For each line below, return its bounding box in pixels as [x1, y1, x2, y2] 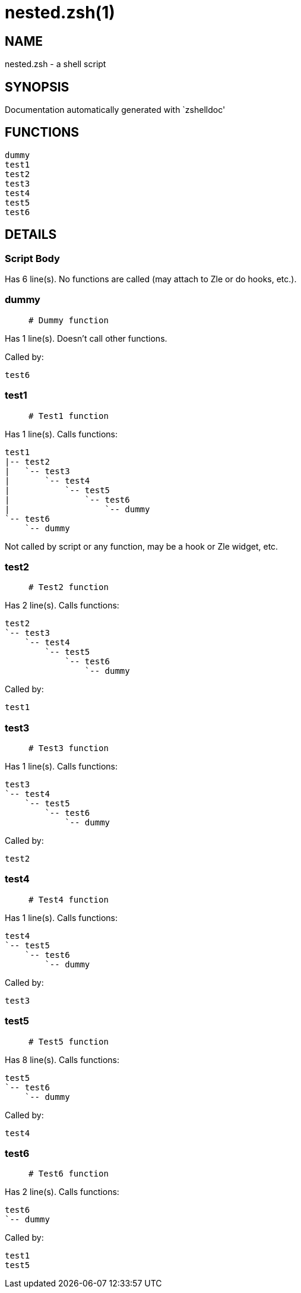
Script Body [5, 252, 60, 264]
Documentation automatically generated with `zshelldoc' [5, 105, 226, 115]
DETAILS [5, 227, 57, 242]
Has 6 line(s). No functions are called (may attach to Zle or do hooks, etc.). [5, 274, 297, 285]
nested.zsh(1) [5, 2, 115, 23]
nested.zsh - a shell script [5, 59, 106, 70]
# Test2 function [28, 582, 109, 592]
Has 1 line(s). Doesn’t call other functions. [5, 333, 167, 343]
